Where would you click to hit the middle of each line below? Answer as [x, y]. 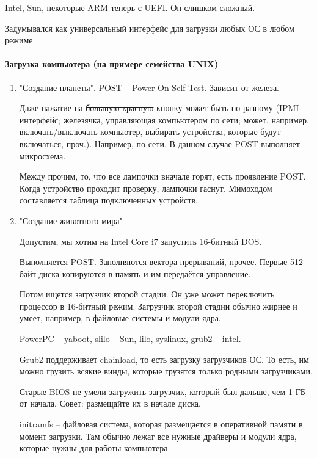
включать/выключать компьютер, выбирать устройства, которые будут [150, 132]
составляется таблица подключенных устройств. [108, 200]
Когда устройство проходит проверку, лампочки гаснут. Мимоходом [146, 188]
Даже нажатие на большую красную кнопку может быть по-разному [146, 108]
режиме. [20, 40]
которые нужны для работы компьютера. [95, 448]
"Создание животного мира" [71, 220]
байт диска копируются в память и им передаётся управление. [135, 273]
